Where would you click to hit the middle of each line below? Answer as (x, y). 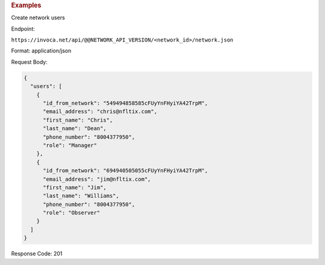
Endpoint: (23, 29)
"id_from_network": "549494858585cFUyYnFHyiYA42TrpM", (125, 103)
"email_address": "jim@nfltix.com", (97, 179)
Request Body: (29, 62)
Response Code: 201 (37, 254)
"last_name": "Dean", (75, 129)
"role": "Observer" (72, 213)
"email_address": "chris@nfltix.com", (100, 112)
